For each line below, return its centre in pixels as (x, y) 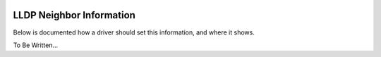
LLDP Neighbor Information (74, 15)
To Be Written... (36, 45)
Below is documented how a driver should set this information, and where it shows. (134, 32)
